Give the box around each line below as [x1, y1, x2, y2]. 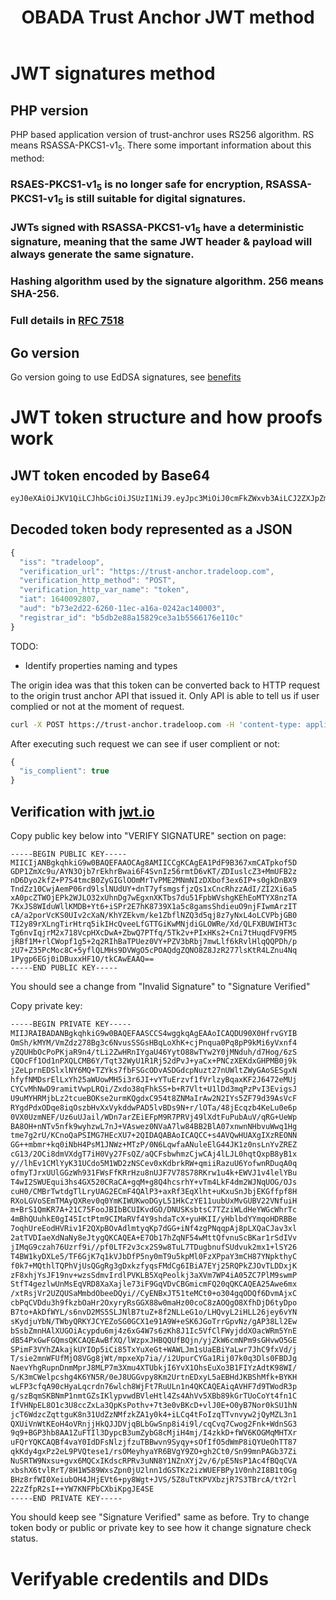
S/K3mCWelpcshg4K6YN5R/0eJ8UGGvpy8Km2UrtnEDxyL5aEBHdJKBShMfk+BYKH [10, 1372, 298, 1383]
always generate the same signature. [10, 247, 195, 261]
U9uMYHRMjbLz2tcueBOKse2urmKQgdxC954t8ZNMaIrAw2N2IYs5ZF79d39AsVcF [10, 1093, 298, 1103]
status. [10, 1532, 39, 1545]
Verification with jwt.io [10, 803, 155, 820]
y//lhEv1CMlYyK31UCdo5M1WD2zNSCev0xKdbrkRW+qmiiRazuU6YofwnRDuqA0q [10, 1159, 298, 1169]
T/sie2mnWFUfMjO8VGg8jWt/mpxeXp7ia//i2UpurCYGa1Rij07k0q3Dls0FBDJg [10, 1354, 298, 1364]
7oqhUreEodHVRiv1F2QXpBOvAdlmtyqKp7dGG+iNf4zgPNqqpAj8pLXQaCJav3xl [10, 1224, 298, 1234]
